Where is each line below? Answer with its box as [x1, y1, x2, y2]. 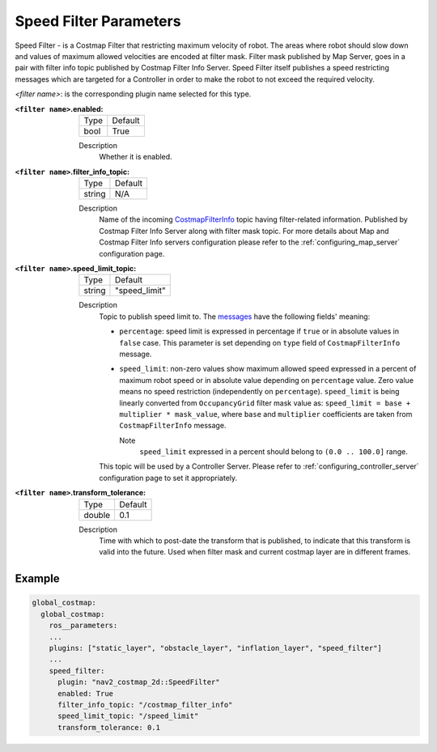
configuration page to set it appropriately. [99, 473, 238, 482]
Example [15, 571, 60, 586]
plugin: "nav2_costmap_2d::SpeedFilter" [57, 678, 220, 687]
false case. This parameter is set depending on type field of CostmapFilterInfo [119, 338, 401, 347]
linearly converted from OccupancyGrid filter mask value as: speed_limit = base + [119, 397, 411, 408]
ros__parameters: [49, 621, 118, 631]
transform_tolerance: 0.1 [57, 723, 161, 732]
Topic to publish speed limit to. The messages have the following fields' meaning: [99, 312, 371, 321]
